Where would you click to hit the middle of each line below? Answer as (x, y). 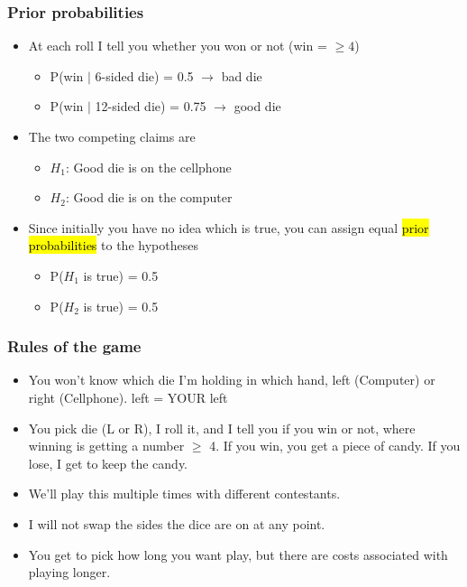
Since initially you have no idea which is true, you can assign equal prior (229, 227)
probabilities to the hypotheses (113, 245)
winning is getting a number (106, 446)
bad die (242, 75)
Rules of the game (74, 346)
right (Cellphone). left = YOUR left (128, 397)
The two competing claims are (112, 136)
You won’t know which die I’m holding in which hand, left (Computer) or (232, 380)
